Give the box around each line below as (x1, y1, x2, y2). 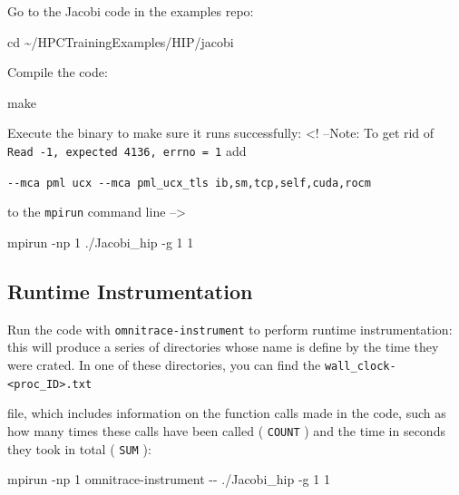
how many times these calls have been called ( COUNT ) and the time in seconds (7, 421, 445, 440)
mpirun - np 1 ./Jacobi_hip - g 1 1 (7, 232, 194, 251)
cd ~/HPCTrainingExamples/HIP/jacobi (7, 32, 234, 51)
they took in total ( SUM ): (7, 439, 151, 458)
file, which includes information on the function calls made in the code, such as (7, 403, 446, 422)
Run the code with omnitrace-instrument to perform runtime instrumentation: (7, 319, 453, 338)
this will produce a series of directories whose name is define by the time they (7, 337, 439, 356)
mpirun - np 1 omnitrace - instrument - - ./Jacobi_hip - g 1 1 (7, 470, 330, 489)
